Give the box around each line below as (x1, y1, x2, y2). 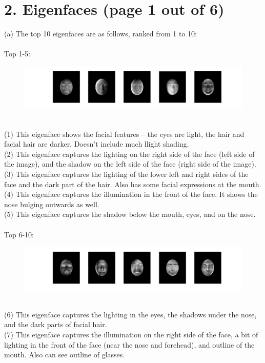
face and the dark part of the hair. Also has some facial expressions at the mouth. (4, 178, 261, 189)
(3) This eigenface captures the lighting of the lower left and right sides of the (4, 168, 249, 179)
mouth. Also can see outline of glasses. (4, 349, 125, 360)
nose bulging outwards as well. (4, 198, 99, 209)
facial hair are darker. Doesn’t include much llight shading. (4, 138, 189, 149)
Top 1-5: (4, 48, 30, 59)
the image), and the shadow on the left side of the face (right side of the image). (4, 158, 256, 169)
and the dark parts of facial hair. (4, 319, 107, 330)
